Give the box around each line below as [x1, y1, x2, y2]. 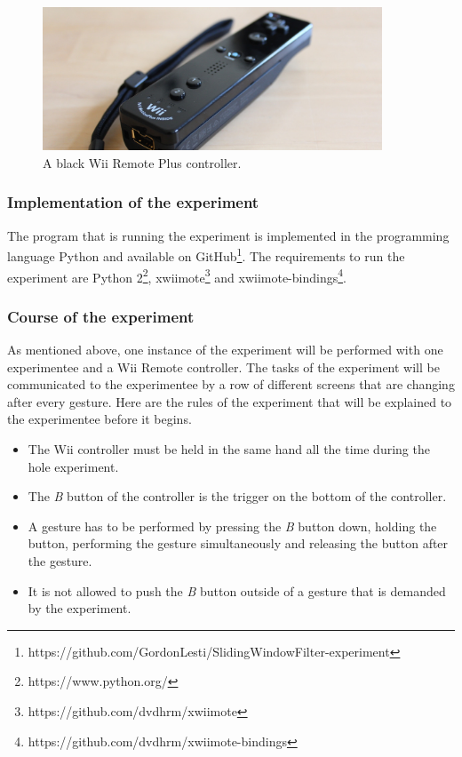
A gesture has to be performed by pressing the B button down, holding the [28, 516, 437, 535]
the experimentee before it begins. [7, 410, 192, 428]
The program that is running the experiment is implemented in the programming [7, 226, 450, 244]
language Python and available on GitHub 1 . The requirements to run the [7, 244, 405, 265]
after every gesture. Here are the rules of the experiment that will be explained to [7, 392, 452, 410]
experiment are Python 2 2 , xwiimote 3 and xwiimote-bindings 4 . [7, 265, 346, 286]
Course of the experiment [7, 305, 195, 327]
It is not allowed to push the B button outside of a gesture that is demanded [28, 581, 446, 600]
